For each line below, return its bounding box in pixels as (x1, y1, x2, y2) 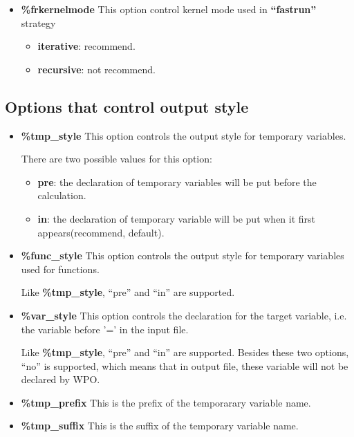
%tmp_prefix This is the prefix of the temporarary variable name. (21, 395, 311, 409)
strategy (21, 15, 56, 30)
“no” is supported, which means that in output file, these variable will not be (21, 358, 348, 373)
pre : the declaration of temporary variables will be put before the (37, 174, 317, 189)
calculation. (37, 188, 86, 203)
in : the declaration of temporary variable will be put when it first (37, 211, 316, 225)
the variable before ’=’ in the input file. (21, 322, 189, 336)
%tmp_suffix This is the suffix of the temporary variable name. (21, 418, 299, 433)
